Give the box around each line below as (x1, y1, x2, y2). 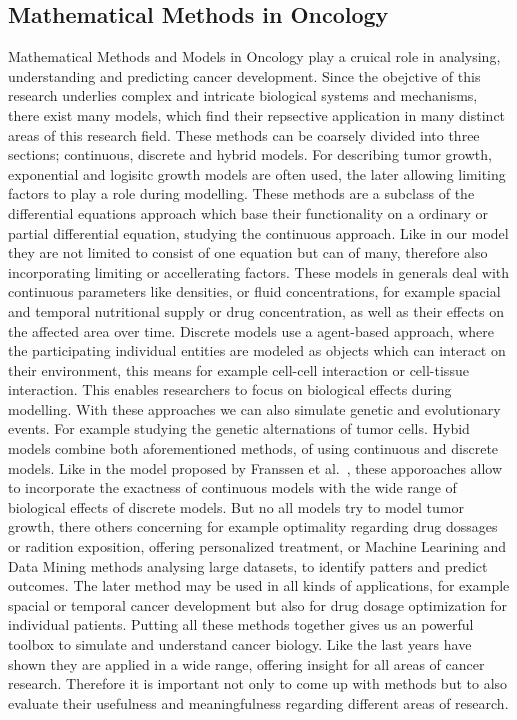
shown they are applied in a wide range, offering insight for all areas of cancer (8, 653, 485, 674)
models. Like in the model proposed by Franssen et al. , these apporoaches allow (8, 457, 503, 478)
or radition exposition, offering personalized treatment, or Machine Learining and (8, 536, 507, 557)
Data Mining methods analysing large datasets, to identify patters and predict (8, 555, 488, 576)
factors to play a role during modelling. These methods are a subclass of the (8, 183, 475, 204)
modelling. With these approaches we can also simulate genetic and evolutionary (8, 398, 501, 419)
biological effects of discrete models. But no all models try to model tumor (8, 496, 464, 517)
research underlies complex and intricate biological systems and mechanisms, (8, 85, 478, 106)
